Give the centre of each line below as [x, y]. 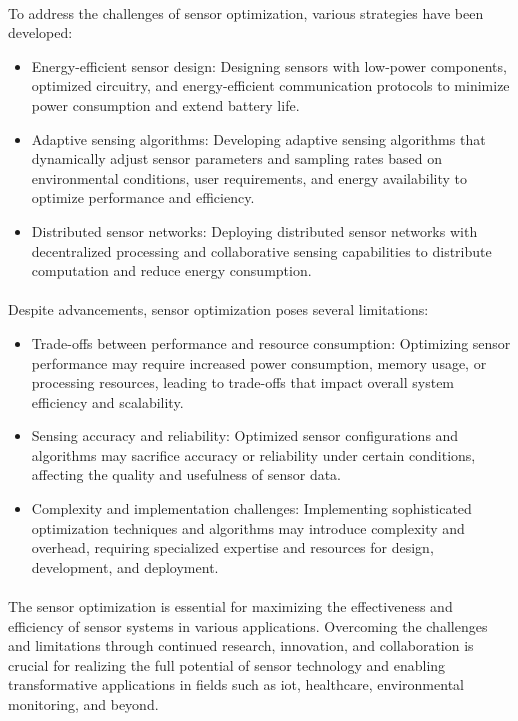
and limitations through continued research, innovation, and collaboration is [241, 645]
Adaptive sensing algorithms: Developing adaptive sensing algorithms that [258, 138]
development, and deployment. [125, 566]
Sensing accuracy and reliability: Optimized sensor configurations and [245, 435]
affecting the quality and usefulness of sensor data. [186, 474]
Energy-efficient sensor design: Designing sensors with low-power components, [269, 65]
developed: [40, 32]
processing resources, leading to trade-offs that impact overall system [243, 382]
